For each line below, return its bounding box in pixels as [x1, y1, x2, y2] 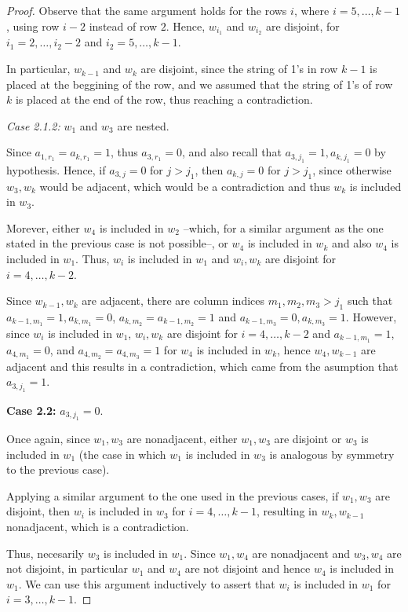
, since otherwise [312, 161, 392, 178]
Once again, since [6, 430, 90, 446]
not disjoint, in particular [6, 560, 128, 577]
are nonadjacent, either [126, 430, 238, 446]
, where [293, 2, 330, 18]
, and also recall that [181, 144, 282, 160]
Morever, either [6, 219, 80, 236]
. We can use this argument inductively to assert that [18, 575, 275, 592]
